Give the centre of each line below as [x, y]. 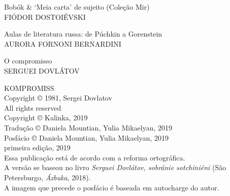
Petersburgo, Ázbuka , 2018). [47, 177]
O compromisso [28, 61]
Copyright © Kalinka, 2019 [46, 118]
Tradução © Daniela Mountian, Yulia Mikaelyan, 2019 [88, 127]
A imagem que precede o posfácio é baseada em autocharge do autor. [112, 187]
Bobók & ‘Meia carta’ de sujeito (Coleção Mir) [77, 7]
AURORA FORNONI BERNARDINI [63, 43]
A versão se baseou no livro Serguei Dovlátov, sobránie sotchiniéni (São [115, 167]
